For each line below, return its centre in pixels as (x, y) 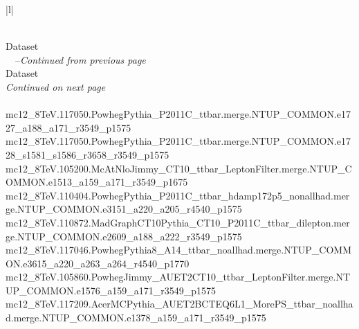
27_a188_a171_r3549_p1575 (68, 127)
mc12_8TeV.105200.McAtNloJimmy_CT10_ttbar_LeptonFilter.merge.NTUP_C (179, 168)
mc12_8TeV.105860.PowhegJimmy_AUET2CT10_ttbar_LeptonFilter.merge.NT (178, 277)
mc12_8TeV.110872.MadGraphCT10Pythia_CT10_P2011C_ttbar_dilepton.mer (178, 222)
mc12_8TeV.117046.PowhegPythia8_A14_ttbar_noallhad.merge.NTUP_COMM (179, 250)
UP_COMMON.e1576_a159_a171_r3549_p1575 (111, 290)
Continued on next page (56, 86)
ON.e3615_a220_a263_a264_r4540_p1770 (98, 263)
